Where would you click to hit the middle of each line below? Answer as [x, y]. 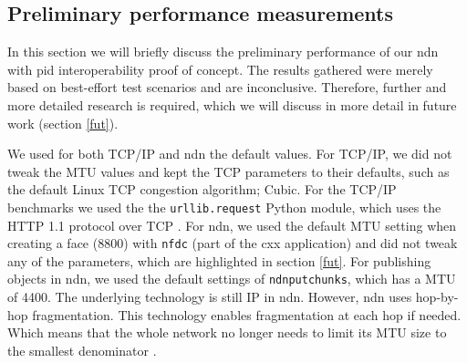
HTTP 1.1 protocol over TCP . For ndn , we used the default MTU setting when [232, 225]
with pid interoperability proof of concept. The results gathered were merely [220, 69]
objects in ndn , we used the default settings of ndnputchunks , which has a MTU [232, 279]
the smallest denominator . [82, 350]
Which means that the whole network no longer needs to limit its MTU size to [227, 332]
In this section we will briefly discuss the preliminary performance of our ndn [223, 52]
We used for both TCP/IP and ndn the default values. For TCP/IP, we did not [230, 154]
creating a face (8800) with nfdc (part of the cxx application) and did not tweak [233, 243]
